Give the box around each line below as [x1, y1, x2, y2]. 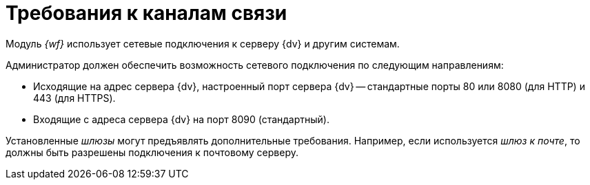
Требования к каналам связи [6, 1, 287, 25]
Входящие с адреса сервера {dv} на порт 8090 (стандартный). [33, 113, 329, 125]
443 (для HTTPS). [33, 91, 116, 104]
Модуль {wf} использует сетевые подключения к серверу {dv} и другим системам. [6, 37, 400, 50]
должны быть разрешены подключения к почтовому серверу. [6, 146, 298, 158]
